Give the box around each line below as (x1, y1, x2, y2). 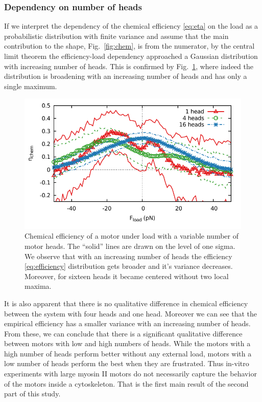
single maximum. (4, 80, 57, 91)
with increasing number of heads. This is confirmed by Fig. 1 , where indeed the (4, 60, 253, 71)
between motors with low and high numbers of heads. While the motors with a (4, 338, 251, 349)
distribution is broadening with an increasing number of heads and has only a (4, 71, 247, 81)
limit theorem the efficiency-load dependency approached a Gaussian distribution (4, 51, 258, 61)
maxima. (25, 281, 52, 291)
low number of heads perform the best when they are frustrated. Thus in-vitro (4, 358, 249, 369)
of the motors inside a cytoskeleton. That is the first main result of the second (4, 378, 249, 389)
